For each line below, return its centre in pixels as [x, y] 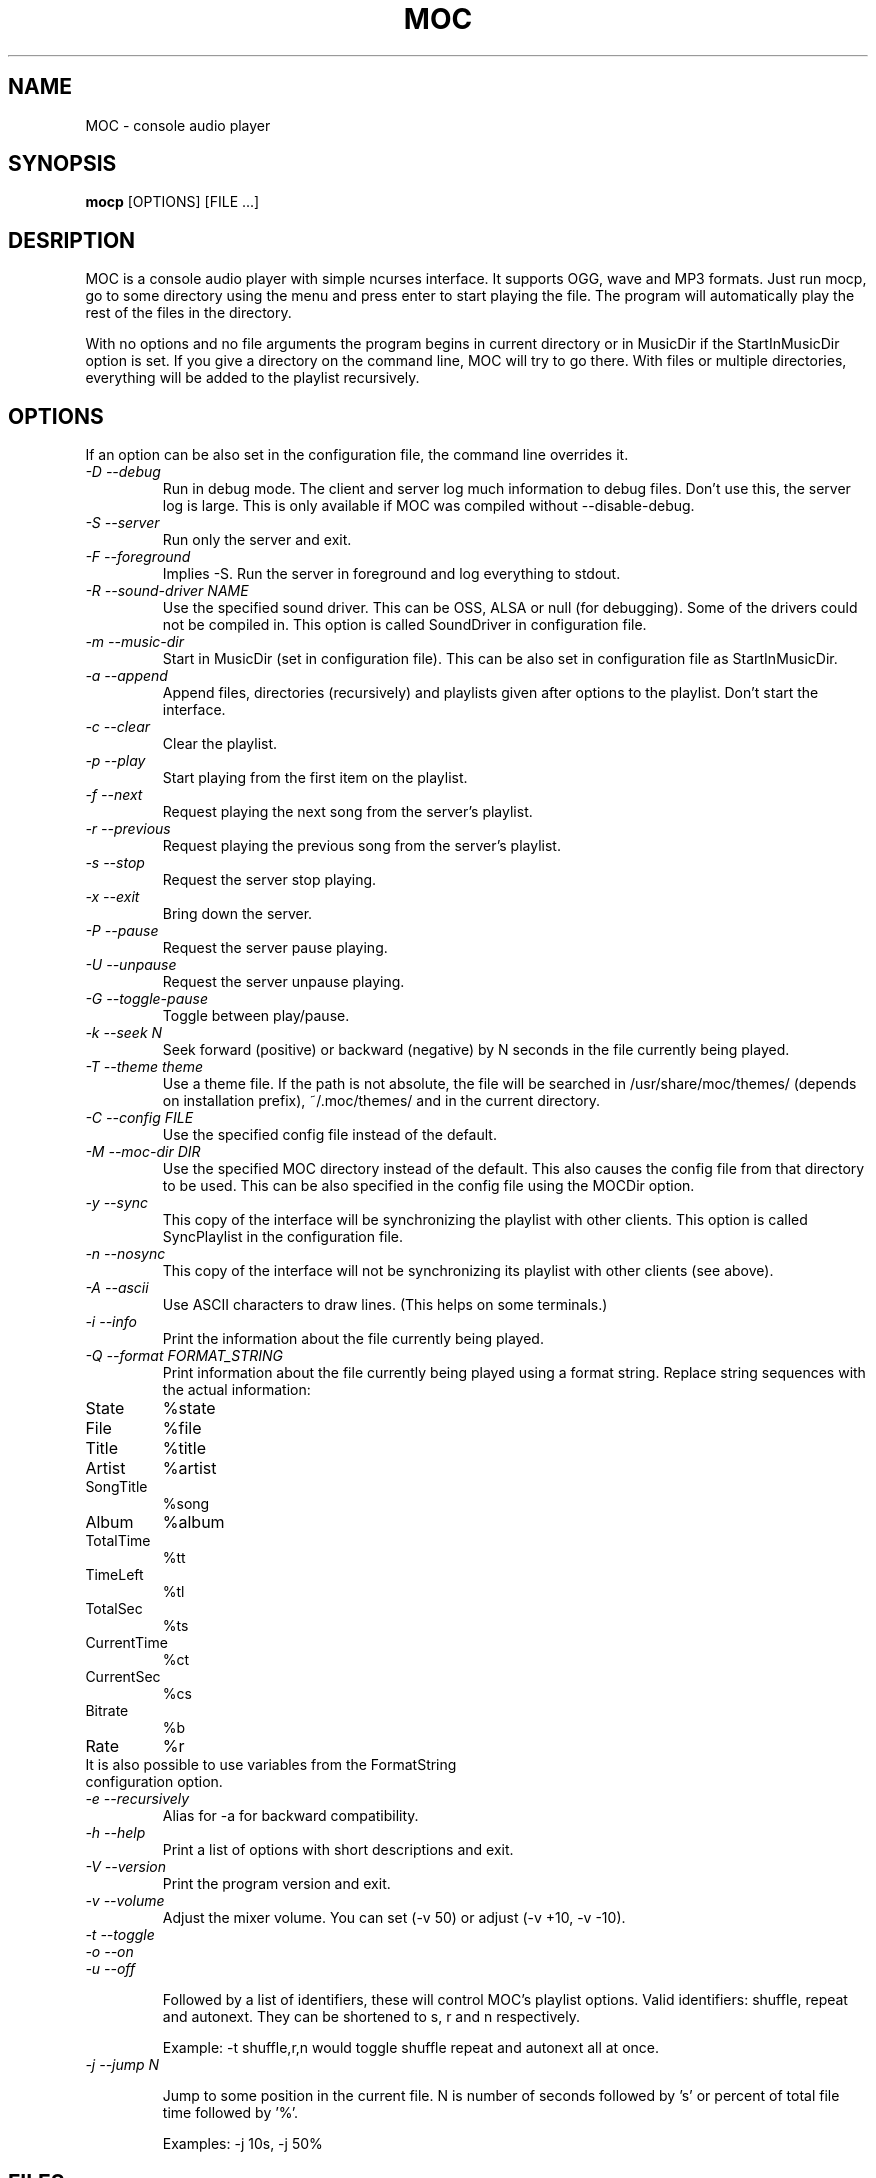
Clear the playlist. [220, 744]
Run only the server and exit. [257, 540]
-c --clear [118, 727]
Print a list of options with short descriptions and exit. [338, 1850]
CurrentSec [123, 1677]
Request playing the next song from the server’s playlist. [347, 812]
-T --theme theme [144, 1067]
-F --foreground [138, 557]
